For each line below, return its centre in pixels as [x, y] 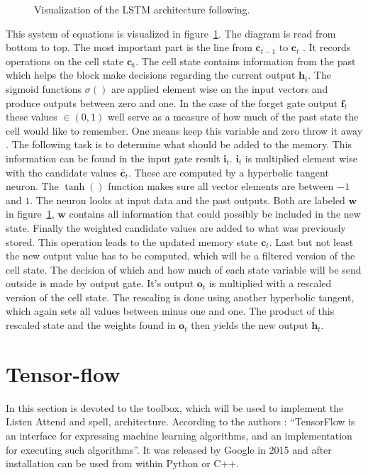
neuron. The [32, 186]
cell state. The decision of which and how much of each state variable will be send [184, 269]
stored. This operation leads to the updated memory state [132, 241]
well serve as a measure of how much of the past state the [233, 117]
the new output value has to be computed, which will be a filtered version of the [180, 256]
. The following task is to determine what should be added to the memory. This [179, 144]
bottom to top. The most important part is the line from [129, 47]
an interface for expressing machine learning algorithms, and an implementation [179, 435]
